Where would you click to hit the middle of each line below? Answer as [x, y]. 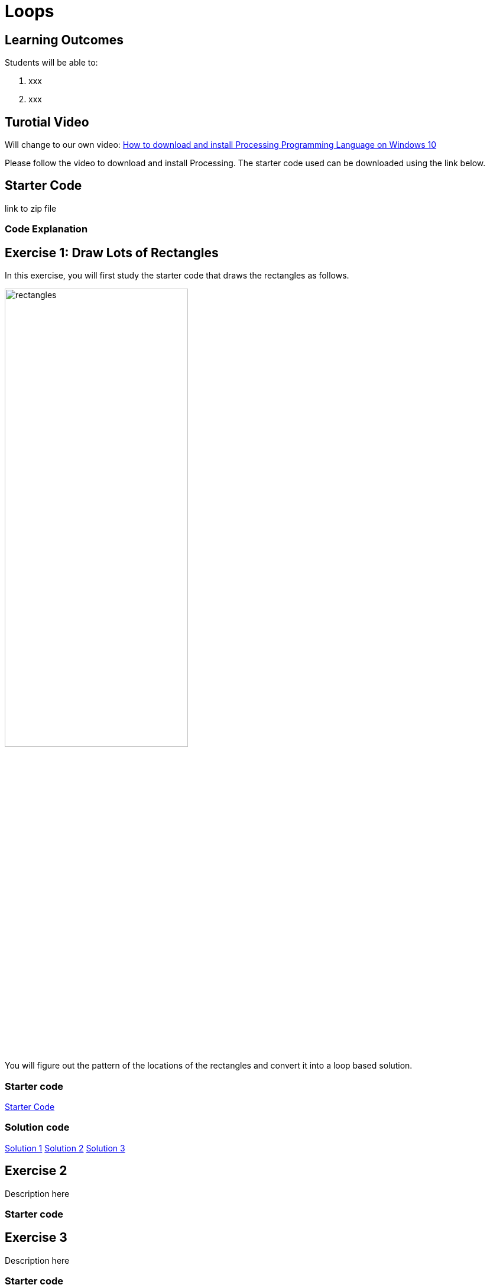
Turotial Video [47, 122]
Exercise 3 [36, 1238]
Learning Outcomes [64, 40]
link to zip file [31, 208]
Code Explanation [46, 229]
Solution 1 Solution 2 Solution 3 [65, 1148]
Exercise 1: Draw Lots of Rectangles [112, 253]
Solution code [37, 1127]
